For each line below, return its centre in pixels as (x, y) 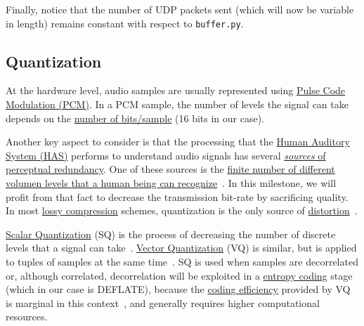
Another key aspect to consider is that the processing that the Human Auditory (178, 142)
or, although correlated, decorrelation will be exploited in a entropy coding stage (179, 275)
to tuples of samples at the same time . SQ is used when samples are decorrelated (182, 261)
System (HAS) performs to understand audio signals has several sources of (166, 155)
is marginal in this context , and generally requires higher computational (163, 302)
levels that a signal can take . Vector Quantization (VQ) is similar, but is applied (181, 248)
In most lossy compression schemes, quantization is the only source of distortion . (182, 210)
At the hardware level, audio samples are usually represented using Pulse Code (176, 90)
